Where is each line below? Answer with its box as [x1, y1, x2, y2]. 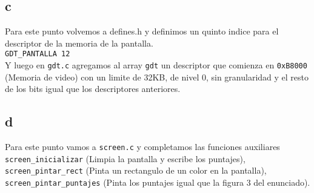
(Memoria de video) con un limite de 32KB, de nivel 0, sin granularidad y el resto [5, 70, 309, 83]
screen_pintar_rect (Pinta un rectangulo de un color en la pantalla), [5, 164, 267, 177]
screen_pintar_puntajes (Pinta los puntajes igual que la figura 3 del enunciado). [5, 176, 310, 189]
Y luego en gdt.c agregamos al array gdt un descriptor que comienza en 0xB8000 [5, 59, 307, 71]
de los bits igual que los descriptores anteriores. [5, 82, 181, 95]
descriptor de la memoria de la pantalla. [5, 36, 153, 49]
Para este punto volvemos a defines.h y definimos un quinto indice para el [5, 25, 279, 38]
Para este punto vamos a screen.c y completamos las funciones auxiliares [5, 140, 280, 153]
